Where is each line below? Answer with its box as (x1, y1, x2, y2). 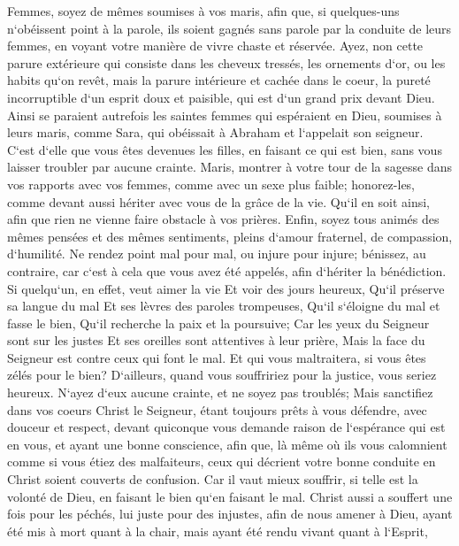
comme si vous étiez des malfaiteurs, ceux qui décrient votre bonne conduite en (7, 452, 436, 471)
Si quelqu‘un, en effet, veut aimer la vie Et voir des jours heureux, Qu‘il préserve (7, 279, 445, 297)
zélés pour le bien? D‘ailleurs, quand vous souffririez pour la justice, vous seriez (7, 365, 437, 384)
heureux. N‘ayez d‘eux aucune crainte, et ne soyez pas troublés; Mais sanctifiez (7, 383, 433, 402)
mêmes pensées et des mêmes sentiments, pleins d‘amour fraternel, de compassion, (7, 227, 453, 245)
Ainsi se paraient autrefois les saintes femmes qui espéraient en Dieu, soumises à (7, 105, 442, 124)
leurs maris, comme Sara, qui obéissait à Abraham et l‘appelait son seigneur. (7, 123, 424, 142)
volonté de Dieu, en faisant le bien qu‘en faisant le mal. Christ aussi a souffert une (7, 487, 453, 505)
